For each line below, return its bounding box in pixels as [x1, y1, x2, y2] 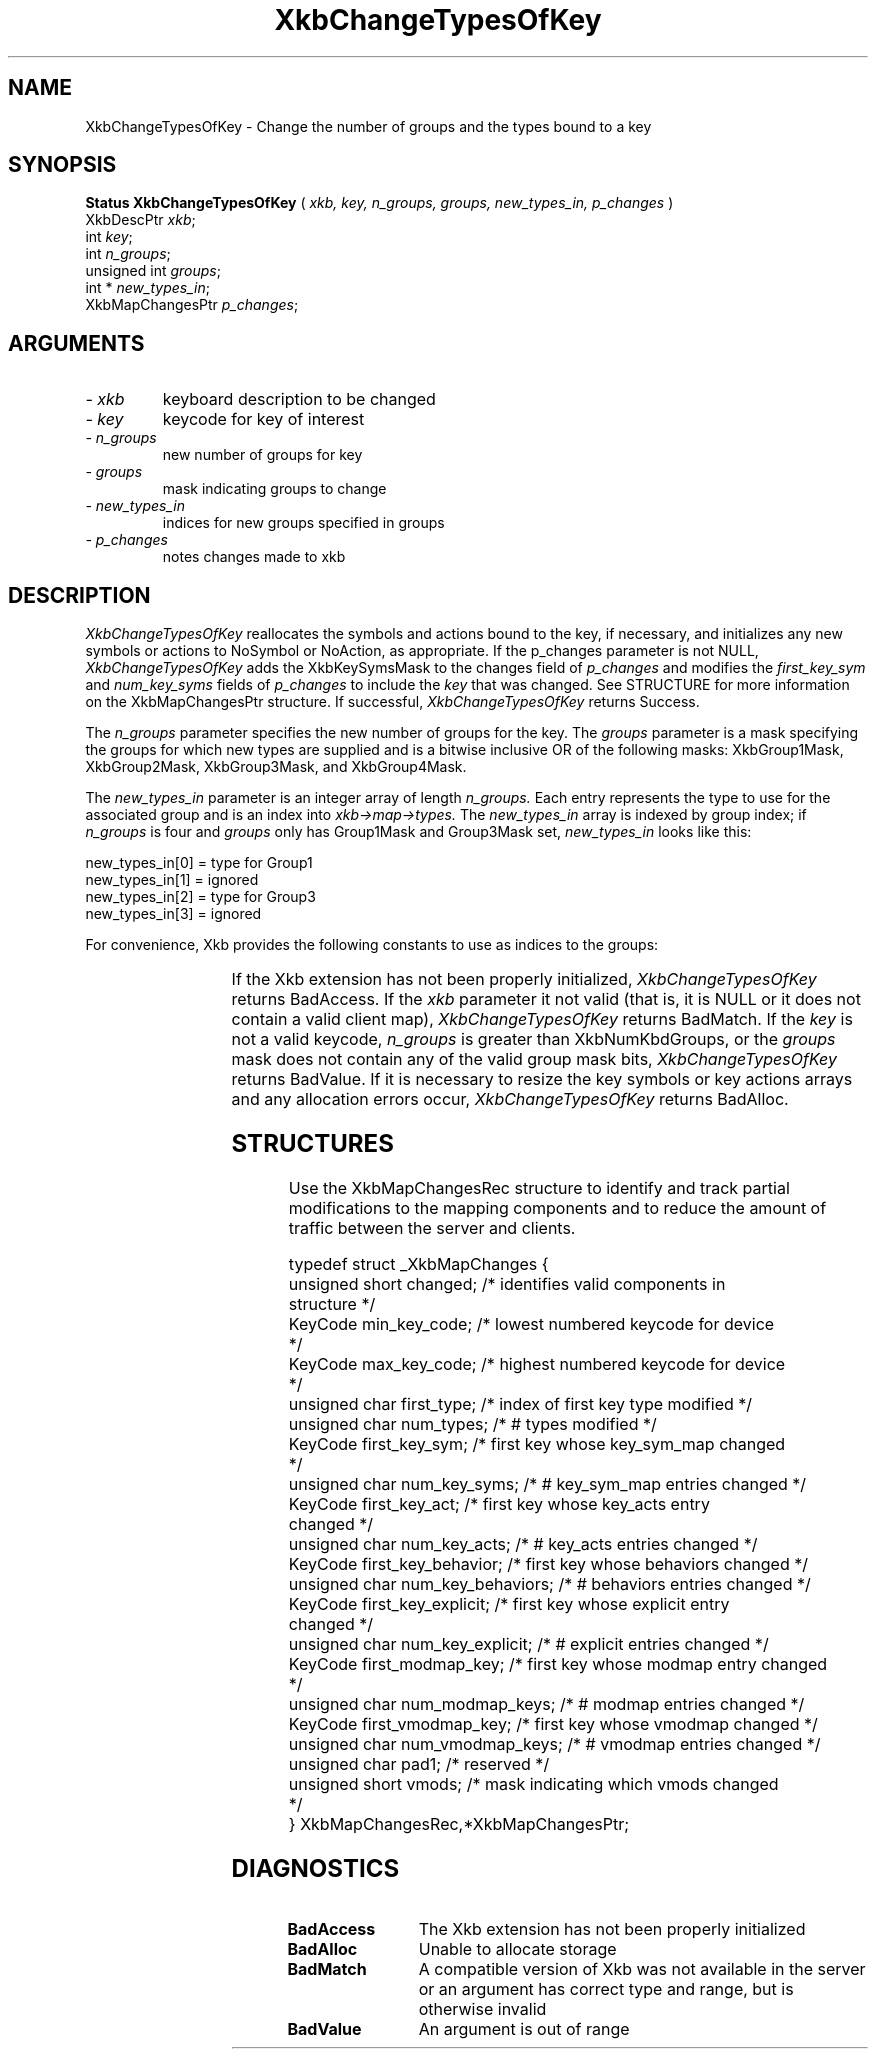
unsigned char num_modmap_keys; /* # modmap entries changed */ [288, 1693, 805, 1714]
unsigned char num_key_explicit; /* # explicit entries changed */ [288, 1633, 769, 1654]
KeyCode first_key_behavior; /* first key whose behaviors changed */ [288, 1553, 809, 1574]
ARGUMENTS [8, 330, 145, 356]
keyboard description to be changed [162, 389, 436, 410]
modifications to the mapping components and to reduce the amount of [288, 1197, 827, 1218]
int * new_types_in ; [85, 279, 210, 297]
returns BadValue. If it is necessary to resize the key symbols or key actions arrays [231, 1069, 853, 1090]
